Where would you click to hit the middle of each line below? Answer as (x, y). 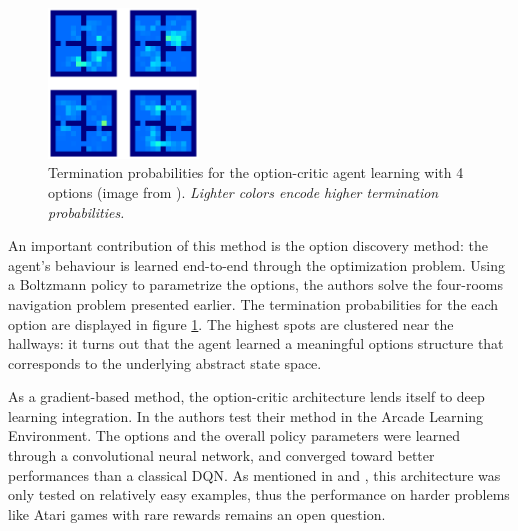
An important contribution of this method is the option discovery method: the (248, 245)
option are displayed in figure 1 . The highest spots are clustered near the (231, 323)
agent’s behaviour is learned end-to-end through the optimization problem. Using (257, 264)
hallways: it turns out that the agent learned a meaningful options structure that (256, 343)
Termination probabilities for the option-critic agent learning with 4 (256, 172)
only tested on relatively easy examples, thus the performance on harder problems (259, 494)
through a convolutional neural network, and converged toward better (221, 455)
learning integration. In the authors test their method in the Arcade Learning (246, 415)
